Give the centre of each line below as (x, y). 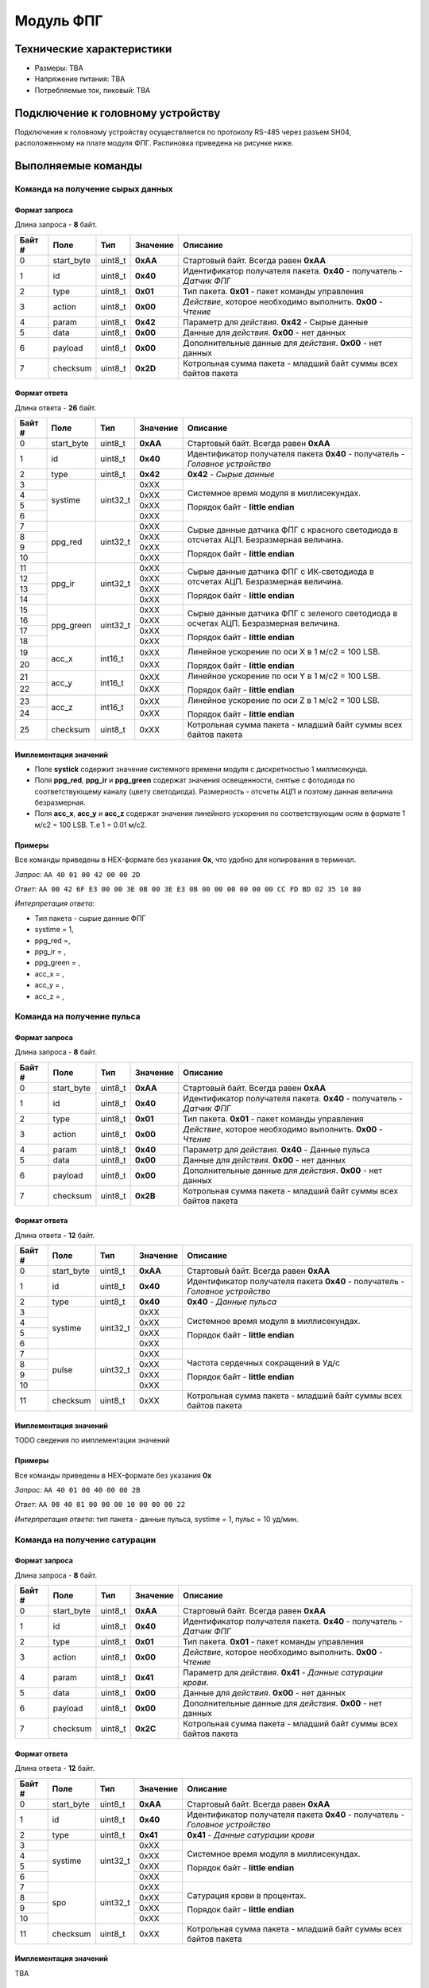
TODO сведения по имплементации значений (92, 1440)
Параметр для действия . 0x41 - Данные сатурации (283, 1672)
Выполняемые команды (79, 166)
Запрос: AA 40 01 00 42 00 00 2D (77, 874)
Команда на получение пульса (77, 1016)
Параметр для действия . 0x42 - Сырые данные (276, 322)
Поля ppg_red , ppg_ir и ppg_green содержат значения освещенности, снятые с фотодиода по (195, 780)
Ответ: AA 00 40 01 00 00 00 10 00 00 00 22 (100, 1505)
